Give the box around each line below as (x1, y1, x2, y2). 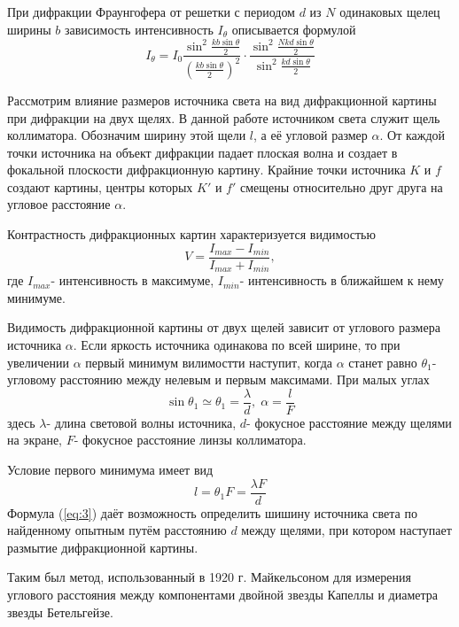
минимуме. (7, 288, 66, 306)
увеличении (7, 352, 69, 371)
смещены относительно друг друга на (240, 177, 443, 196)
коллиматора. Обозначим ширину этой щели (7, 126, 246, 144)
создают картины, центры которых (7, 177, 193, 196)
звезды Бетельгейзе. (7, 602, 113, 621)
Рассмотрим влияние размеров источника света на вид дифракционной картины (7, 90, 437, 109)
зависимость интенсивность (65, 19, 214, 38)
